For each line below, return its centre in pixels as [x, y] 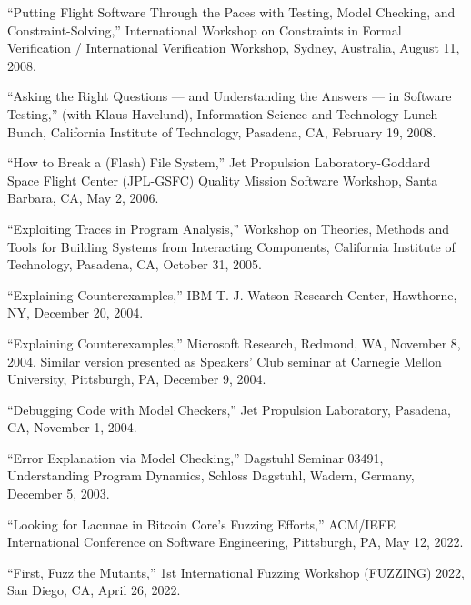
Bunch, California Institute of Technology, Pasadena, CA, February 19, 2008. [222, 131]
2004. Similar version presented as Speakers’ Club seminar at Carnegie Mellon [225, 361]
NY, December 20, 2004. [75, 313]
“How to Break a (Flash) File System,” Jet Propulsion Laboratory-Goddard [219, 162]
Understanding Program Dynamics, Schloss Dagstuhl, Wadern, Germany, [211, 475]
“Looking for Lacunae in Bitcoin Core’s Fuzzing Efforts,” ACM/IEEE [201, 524]
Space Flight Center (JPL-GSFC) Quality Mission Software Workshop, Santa [223, 180]
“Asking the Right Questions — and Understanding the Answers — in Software [230, 96]
